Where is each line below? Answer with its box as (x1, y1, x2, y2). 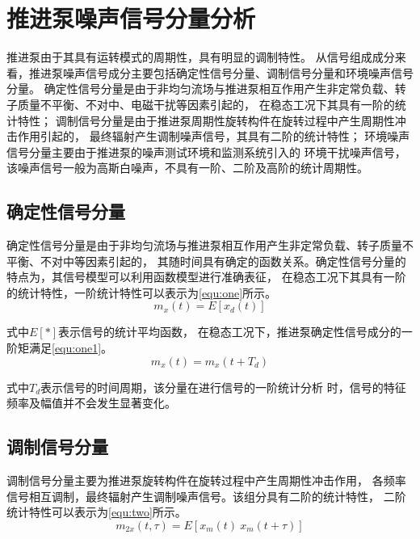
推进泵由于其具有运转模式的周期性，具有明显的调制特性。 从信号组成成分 (6, 48, 395, 65)
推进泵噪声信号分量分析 (6, 2, 256, 35)
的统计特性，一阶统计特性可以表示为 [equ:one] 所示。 (6, 284, 277, 301)
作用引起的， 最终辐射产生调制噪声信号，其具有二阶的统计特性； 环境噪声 (17, 128, 410, 145)
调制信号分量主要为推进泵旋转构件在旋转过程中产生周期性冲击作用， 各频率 (6, 472, 406, 489)
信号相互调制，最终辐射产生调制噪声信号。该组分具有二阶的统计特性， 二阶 (6, 487, 406, 504)
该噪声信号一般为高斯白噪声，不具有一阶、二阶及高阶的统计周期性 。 (6, 159, 368, 176)
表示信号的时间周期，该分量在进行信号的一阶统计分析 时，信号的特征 (40, 378, 406, 395)
